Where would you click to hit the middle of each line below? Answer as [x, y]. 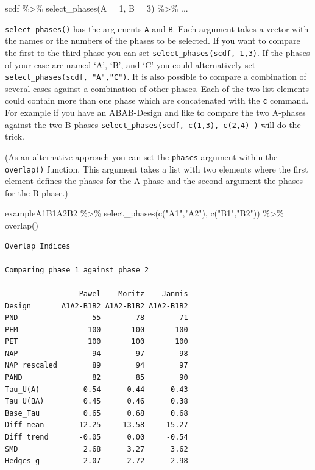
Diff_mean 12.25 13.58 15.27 [97, 425]
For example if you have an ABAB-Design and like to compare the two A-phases [155, 112]
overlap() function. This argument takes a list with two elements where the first [157, 169]
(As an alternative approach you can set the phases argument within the [141, 156]
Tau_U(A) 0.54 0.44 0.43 [97, 389]
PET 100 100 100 [97, 342]
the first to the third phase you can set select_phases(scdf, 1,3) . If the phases [157, 52]
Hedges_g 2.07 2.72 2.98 [97, 461]
